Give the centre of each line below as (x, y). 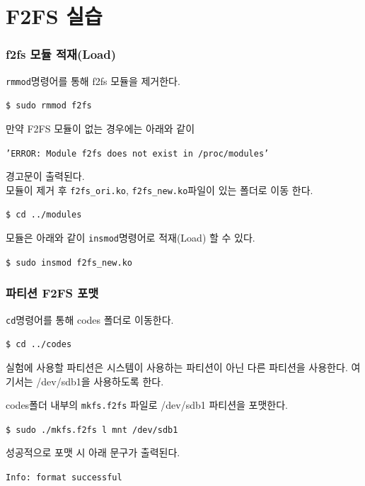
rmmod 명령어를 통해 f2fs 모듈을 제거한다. (93, 80)
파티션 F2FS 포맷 (52, 293)
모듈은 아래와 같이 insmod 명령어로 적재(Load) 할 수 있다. (131, 238)
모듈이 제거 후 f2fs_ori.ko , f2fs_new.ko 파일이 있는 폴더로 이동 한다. (160, 190)
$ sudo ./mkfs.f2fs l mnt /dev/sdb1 (92, 430)
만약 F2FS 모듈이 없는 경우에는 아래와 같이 (100, 128)
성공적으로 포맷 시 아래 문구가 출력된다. (93, 452)
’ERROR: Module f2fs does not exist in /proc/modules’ (138, 153)
